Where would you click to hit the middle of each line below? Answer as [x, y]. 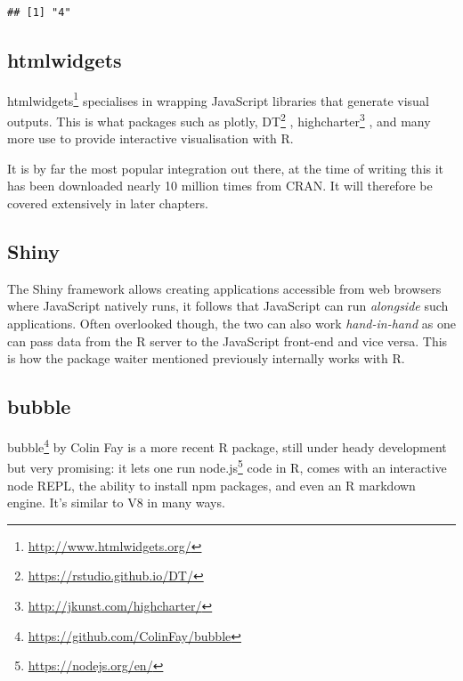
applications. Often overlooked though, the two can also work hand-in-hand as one [231, 324]
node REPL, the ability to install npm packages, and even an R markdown [211, 485]
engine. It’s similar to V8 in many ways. [116, 503]
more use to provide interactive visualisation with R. [150, 138]
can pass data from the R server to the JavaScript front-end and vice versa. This [227, 340]
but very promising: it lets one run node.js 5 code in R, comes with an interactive [227, 466]
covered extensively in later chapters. [108, 203]
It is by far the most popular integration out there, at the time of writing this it [226, 168]
